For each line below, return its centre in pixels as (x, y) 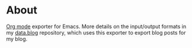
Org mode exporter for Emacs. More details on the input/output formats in (96, 26)
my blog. (17, 39)
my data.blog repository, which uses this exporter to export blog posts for (96, 32)
